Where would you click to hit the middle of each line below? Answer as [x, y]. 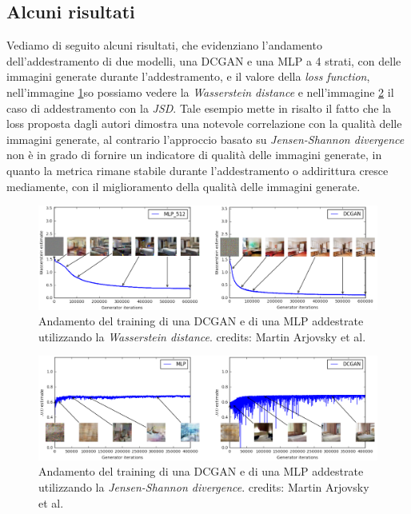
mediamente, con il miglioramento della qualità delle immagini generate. [184, 186]
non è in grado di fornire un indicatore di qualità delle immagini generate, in [194, 155]
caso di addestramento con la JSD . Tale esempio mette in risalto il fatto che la [199, 108]
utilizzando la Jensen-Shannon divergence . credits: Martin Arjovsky [204, 486]
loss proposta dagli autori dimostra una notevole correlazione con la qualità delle [204, 124]
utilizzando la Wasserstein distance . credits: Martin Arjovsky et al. [202, 336]
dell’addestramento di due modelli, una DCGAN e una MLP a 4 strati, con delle [204, 60]
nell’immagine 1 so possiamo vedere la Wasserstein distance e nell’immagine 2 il [200, 92]
